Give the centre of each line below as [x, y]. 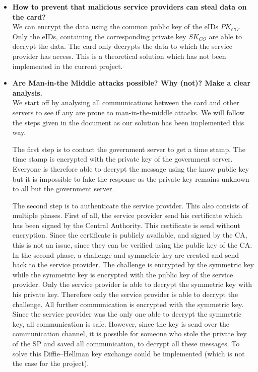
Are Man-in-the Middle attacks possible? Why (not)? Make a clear [132, 83]
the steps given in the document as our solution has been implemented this [128, 122]
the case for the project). [51, 363]
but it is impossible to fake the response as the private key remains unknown [131, 178]
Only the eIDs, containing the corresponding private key [99, 36]
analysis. [27, 92]
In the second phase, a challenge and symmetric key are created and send [125, 254]
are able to [225, 36]
